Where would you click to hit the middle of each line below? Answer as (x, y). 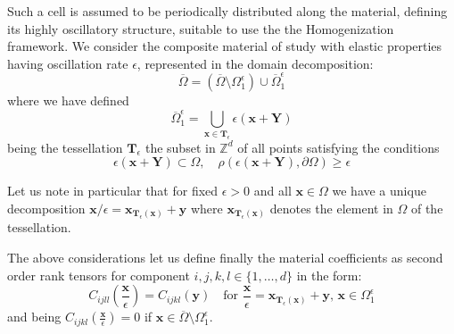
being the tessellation (65, 147)
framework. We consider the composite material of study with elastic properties (225, 46)
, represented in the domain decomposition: (255, 63)
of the (427, 208)
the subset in (180, 147)
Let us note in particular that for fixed (113, 191)
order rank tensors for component (99, 275)
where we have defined (68, 100)
